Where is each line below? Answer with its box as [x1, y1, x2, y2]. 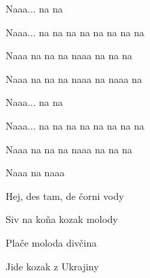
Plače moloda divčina [6, 235, 97, 249]
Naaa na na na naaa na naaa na [6, 71, 142, 86]
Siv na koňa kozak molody [6, 212, 119, 226]
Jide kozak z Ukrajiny [6, 258, 99, 273]
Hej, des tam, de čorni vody [6, 188, 124, 203]
